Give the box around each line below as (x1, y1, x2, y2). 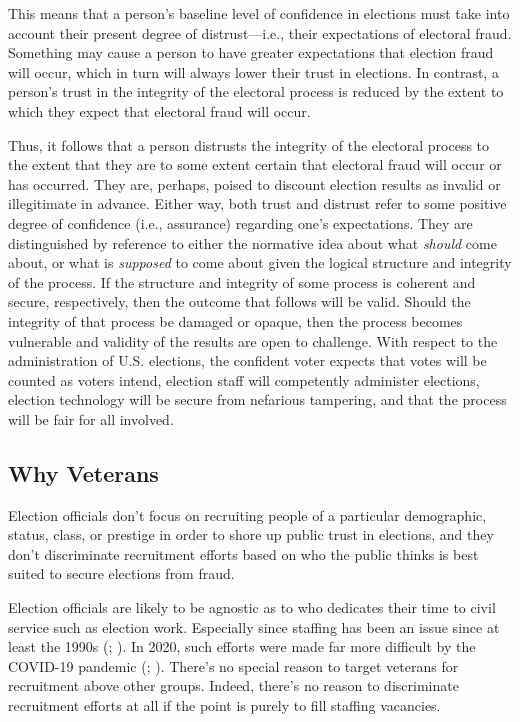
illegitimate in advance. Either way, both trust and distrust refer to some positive (8, 193, 507, 214)
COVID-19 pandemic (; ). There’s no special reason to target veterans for (8, 655, 459, 676)
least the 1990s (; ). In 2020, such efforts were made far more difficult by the (8, 636, 476, 657)
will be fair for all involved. (8, 408, 174, 429)
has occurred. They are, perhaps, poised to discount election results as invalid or (8, 173, 501, 194)
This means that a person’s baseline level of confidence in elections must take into (8, 3, 510, 23)
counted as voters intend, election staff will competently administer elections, (8, 369, 480, 390)
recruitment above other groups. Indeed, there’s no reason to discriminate (8, 675, 459, 696)
